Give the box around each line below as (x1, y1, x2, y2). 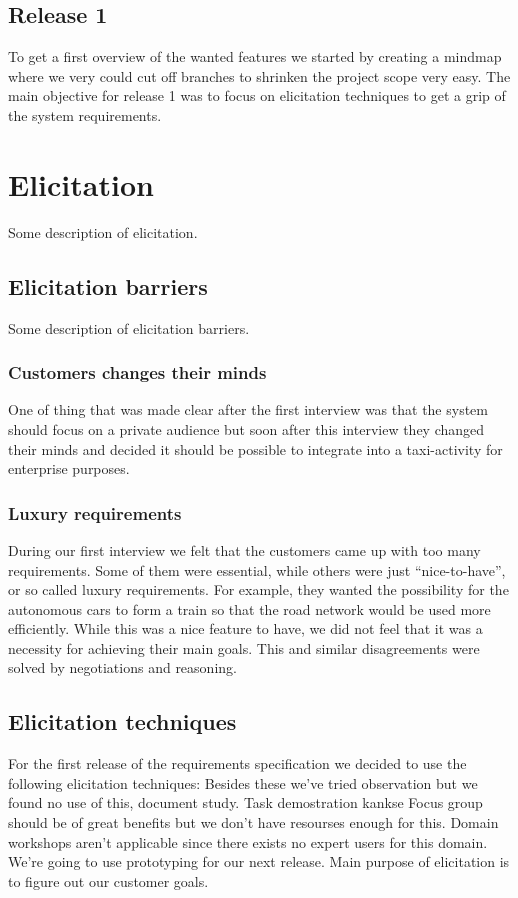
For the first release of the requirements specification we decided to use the (8, 753, 467, 774)
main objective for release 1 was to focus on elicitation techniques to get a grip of (8, 85, 506, 106)
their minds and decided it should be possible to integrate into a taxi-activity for (8, 438, 503, 459)
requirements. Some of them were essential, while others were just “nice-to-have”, (8, 559, 506, 580)
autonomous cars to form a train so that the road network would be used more (8, 598, 491, 619)
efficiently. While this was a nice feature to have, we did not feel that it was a (8, 618, 483, 639)
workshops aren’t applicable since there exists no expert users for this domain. (8, 831, 488, 852)
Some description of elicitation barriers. (8, 317, 250, 338)
